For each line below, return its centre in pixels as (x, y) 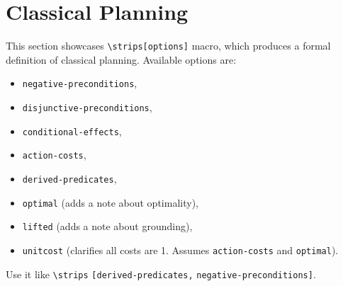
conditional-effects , (72, 131)
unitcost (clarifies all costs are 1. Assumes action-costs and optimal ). (180, 250)
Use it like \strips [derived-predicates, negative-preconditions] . (161, 274)
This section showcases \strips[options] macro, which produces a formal (168, 46)
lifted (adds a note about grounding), (107, 226)
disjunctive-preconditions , (87, 107)
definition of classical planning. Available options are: (121, 59)
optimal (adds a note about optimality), (110, 202)
